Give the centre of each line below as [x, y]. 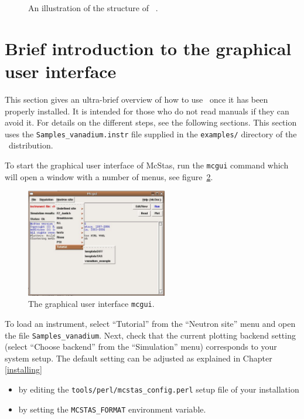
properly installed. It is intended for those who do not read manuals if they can [147, 111]
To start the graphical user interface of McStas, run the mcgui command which [147, 165]
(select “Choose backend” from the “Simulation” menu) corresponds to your [141, 347]
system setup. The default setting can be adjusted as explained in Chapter [139, 358]
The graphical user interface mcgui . [91, 304]
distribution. [31, 145]
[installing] [23, 369]
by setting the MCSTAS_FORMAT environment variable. [112, 409]
